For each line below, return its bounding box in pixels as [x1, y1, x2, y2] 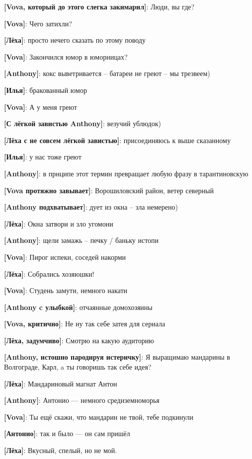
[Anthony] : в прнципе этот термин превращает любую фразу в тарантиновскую [4, 168, 249, 178]
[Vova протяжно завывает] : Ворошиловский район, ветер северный [4, 185, 214, 195]
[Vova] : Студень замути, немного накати [4, 285, 128, 296]
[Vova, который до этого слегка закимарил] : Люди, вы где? [4, 1, 195, 11]
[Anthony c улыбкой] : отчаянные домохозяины [4, 302, 153, 312]
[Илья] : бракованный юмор [4, 84, 87, 95]
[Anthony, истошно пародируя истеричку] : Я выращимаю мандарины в [4, 352, 230, 362]
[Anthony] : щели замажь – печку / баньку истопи [4, 235, 159, 245]
